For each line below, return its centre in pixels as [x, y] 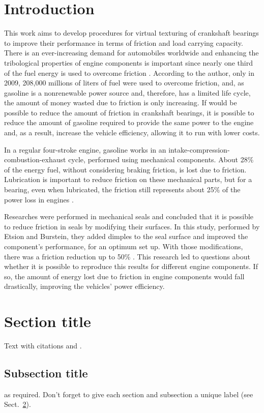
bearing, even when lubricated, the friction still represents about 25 [109, 189]
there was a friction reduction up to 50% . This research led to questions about [127, 256]
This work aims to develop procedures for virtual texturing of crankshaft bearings [131, 33]
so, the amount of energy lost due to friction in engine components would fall [124, 276]
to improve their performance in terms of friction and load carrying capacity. [124, 42]
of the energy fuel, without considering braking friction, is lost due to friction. [125, 169]
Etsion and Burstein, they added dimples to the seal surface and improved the [126, 236]
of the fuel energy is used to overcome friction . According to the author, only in [129, 72]
